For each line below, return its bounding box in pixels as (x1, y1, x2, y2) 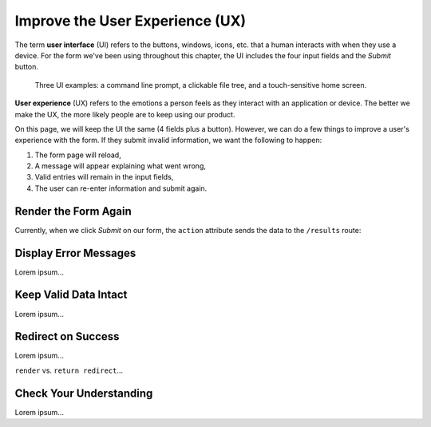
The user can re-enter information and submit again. (34, 184, 208, 193)
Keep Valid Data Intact (14, 288, 128, 302)
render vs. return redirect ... (14, 366, 124, 375)
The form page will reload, (34, 150, 121, 160)
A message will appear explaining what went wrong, (34, 161, 207, 171)
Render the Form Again (14, 204, 132, 218)
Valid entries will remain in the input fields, (34, 172, 174, 182)
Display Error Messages (14, 246, 136, 259)
